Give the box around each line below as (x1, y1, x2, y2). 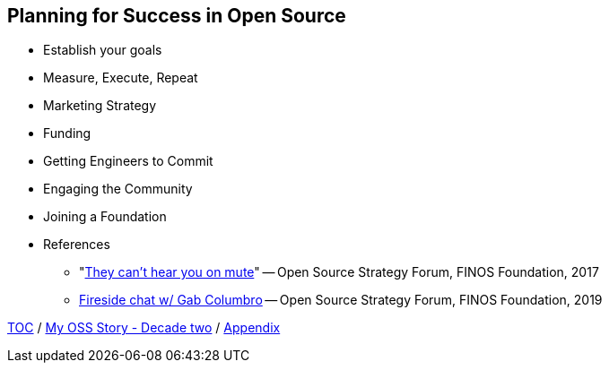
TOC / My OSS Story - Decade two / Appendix (7, 320, 281, 336)
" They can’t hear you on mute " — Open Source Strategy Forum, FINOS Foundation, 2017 (79, 264, 599, 280)
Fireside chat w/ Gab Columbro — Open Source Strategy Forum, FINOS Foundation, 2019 (79, 292, 603, 308)
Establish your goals (43, 42, 162, 58)
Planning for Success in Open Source (7, 4, 346, 27)
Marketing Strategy (43, 98, 157, 114)
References (43, 237, 110, 253)
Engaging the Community (43, 181, 193, 197)
